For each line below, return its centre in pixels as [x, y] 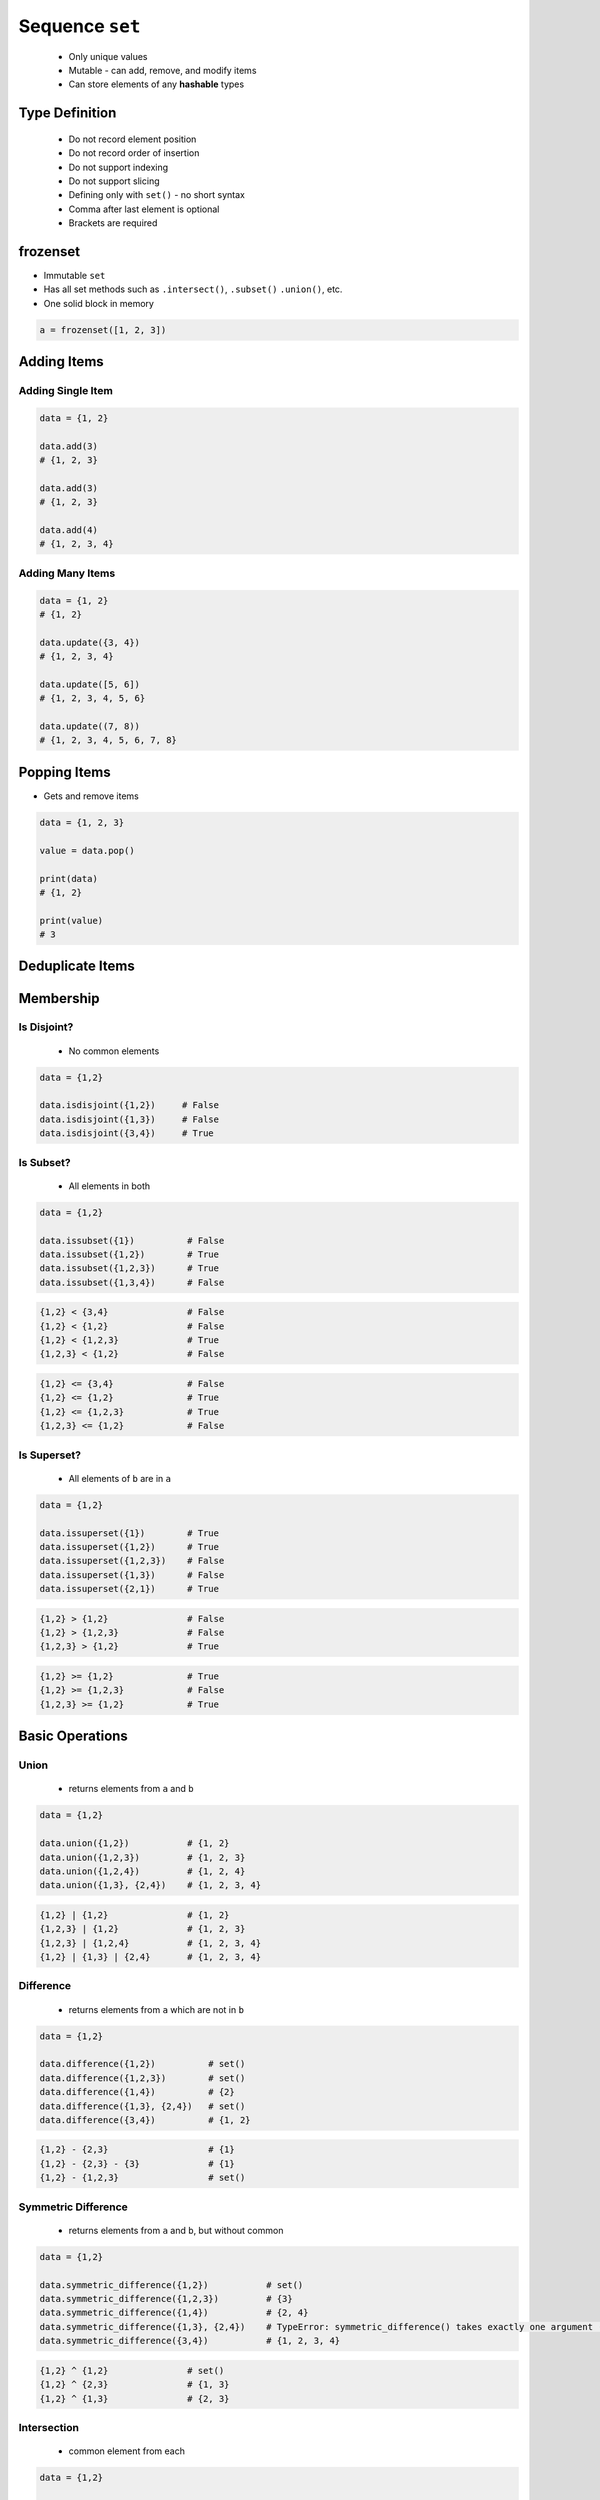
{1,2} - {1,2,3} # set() [142, 2178]
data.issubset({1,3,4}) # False [132, 1282]
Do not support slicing [114, 181]
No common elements [114, 1051]
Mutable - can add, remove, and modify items [162, 70]
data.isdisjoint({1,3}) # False [129, 1119]
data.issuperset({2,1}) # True [129, 1589]
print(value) [71, 920]
